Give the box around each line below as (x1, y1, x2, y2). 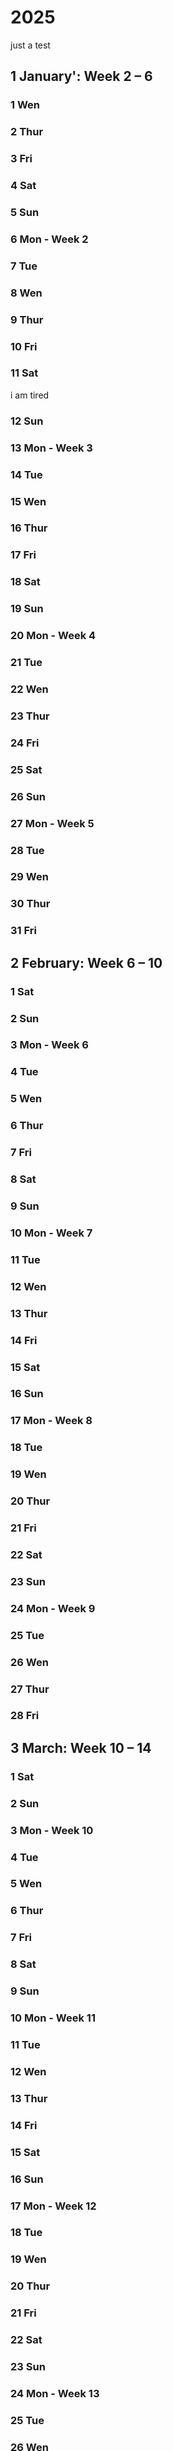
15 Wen (10, 494, 47, 508)
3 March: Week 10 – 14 (10, 1739, 152, 1756)
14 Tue (10, 467, 43, 481)
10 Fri (10, 339, 38, 353)
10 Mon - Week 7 (10, 1226, 93, 1240)
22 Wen (10, 682, 49, 696)
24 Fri (10, 736, 40, 750)
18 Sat (10, 575, 41, 589)
